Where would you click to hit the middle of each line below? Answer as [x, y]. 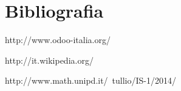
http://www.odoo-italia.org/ [58, 40]
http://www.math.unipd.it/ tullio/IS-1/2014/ [91, 80]
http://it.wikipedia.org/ [49, 60]
